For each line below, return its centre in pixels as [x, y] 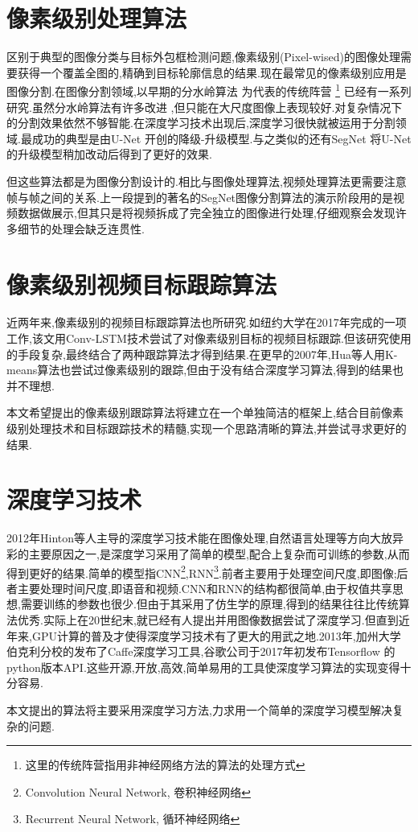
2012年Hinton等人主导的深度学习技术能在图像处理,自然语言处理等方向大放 [199, 538]
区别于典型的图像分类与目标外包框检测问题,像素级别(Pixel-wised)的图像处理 [203, 57]
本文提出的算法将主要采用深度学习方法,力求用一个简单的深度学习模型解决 [199, 709]
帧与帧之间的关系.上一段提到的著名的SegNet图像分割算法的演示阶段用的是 [200, 197]
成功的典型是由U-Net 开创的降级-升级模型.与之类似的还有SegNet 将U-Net [221, 138]
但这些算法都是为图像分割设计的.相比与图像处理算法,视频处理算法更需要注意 [207, 181]
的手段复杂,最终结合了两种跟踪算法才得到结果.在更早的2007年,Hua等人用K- [202, 354]
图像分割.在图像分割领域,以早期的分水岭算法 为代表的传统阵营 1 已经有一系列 [209, 90]
